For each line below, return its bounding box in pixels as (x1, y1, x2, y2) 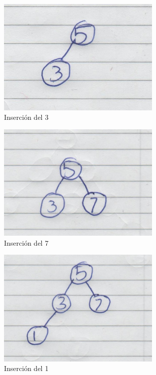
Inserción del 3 (4, 112, 49, 122)
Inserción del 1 (4, 363, 49, 374)
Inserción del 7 (4, 237, 49, 248)
